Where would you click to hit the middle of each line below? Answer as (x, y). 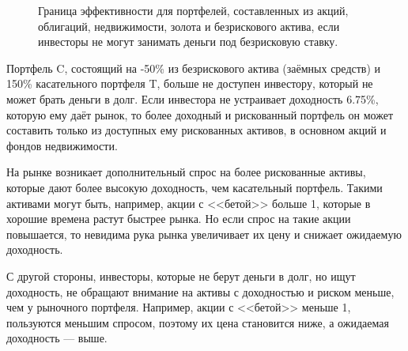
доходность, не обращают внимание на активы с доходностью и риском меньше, (200, 291)
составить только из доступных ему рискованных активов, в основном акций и (196, 130)
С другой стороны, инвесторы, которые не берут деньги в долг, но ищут (181, 276)
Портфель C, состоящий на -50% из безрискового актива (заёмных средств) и (194, 68)
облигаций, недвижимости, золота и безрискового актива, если (189, 26)
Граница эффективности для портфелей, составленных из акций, (193, 10)
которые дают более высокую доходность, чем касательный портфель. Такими (195, 187)
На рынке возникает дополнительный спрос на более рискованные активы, (186, 172)
